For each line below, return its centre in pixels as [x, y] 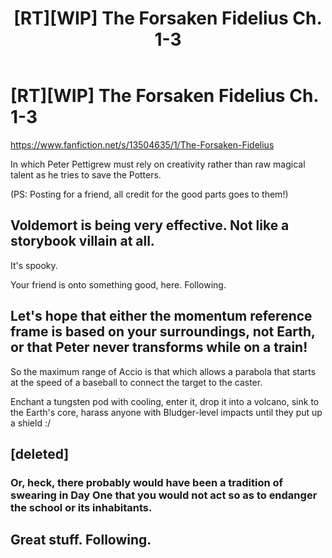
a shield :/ [30, 423]
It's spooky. [34, 265]
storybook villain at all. [82, 241]
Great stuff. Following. [81, 540]
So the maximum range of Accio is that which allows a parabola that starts [163, 371]
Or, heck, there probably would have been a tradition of [147, 482]
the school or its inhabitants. [81, 507]
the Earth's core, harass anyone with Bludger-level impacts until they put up [166, 412]
